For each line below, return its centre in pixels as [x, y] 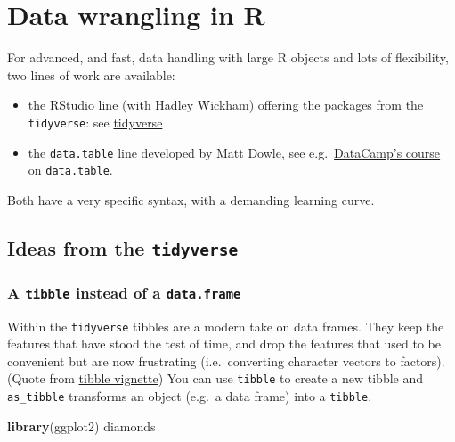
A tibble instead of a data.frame [124, 292]
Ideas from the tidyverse [123, 247]
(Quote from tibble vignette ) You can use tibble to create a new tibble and [215, 378]
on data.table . [70, 170]
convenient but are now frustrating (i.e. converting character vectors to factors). [226, 360]
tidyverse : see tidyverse [95, 122]
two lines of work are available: [91, 74]
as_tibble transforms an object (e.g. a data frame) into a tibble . [190, 396]
